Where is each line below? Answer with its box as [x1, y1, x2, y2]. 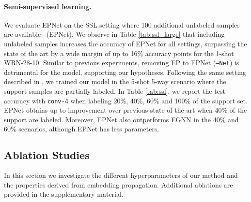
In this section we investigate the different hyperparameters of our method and [4, 170, 238, 180]
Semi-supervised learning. [4, 1, 92, 11]
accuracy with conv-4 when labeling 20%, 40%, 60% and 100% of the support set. [4, 95, 248, 105]
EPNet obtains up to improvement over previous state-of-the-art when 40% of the [4, 105, 247, 115]
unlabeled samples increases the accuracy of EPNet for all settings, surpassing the [4, 38, 247, 48]
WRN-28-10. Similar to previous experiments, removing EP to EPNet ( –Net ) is [4, 58, 239, 68]
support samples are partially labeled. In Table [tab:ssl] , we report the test [4, 86, 225, 96]
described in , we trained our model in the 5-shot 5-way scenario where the [4, 76, 226, 87]
